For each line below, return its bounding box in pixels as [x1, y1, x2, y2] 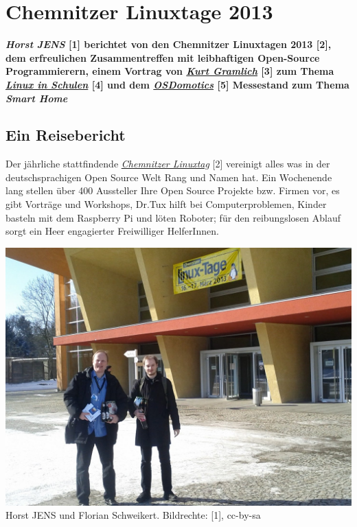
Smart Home [5, 91, 68, 105]
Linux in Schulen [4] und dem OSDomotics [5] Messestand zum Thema [5, 77, 349, 91]
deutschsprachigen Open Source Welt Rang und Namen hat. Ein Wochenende [5, 169, 332, 184]
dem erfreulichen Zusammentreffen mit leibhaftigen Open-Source [5, 50, 320, 65]
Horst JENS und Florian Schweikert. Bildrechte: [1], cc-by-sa [5, 508, 261, 522]
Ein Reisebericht [5, 124, 126, 145]
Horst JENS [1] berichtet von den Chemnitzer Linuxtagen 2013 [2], [5, 37, 332, 51]
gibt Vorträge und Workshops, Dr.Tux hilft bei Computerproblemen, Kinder [5, 197, 327, 211]
